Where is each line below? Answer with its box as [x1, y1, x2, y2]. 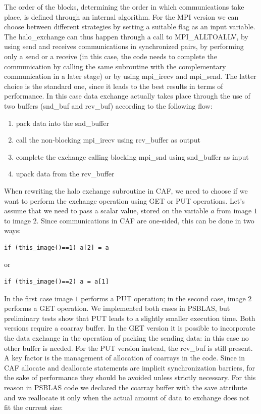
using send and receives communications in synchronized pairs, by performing [4, 41, 244, 52]
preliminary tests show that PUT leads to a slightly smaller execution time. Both [4, 312, 255, 323]
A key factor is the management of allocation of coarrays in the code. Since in [4, 352, 245, 363]
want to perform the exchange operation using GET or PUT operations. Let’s [4, 195, 245, 206]
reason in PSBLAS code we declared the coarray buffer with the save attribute [4, 382, 247, 392]
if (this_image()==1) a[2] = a [4, 244, 109, 251]
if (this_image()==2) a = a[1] [4, 278, 109, 286]
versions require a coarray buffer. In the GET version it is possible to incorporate [4, 323, 255, 333]
